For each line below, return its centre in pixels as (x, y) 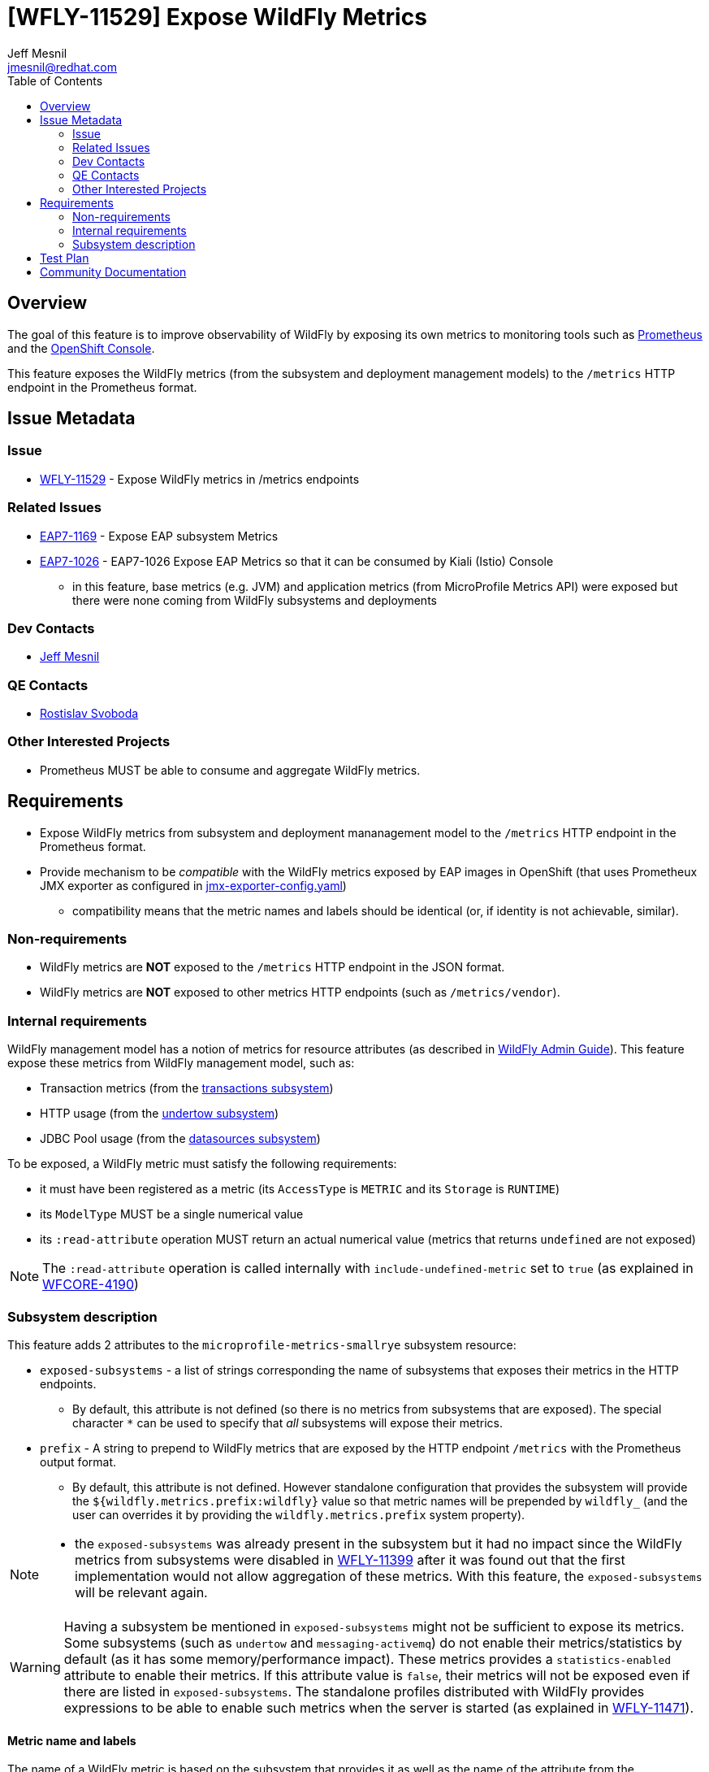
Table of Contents (55, 80)
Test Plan (65, 258)
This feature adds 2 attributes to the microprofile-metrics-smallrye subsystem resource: (262, 1344)
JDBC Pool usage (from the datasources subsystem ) (180, 1139)
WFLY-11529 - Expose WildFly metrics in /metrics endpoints (200, 479)
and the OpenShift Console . (81, 348)
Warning (35, 1667)
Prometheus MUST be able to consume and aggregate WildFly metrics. (230, 770)
